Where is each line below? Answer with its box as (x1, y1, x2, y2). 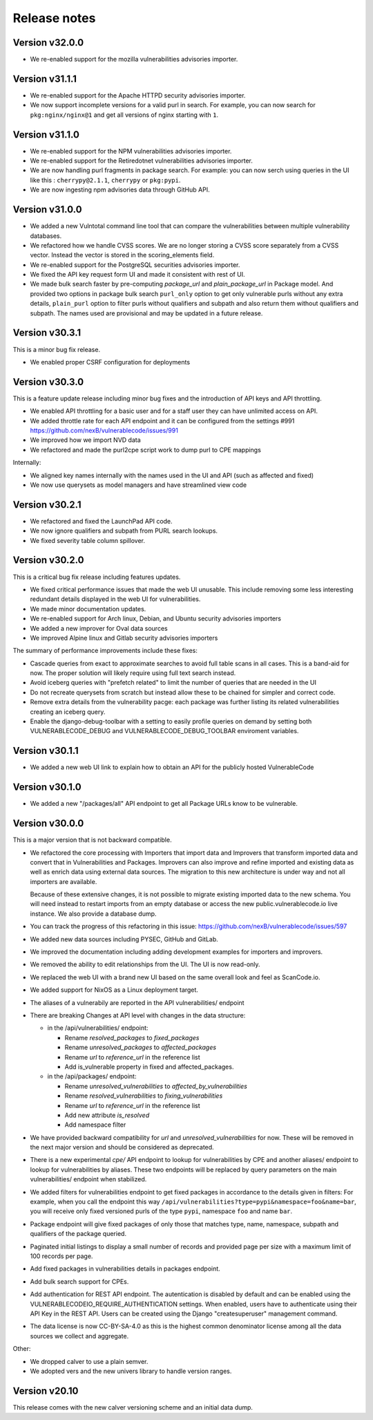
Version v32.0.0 (12, 37, 84, 48)
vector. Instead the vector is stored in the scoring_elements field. (30, 251, 215, 259)
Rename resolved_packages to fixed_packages (64, 1033, 200, 1042)
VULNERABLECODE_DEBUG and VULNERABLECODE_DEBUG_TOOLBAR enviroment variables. (30, 727, 299, 735)
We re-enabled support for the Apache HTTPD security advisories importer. (30, 91, 246, 100)
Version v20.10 (12, 1385, 79, 1396)
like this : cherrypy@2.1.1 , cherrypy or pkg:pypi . (30, 176, 181, 184)
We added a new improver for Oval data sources (30, 624, 169, 632)
